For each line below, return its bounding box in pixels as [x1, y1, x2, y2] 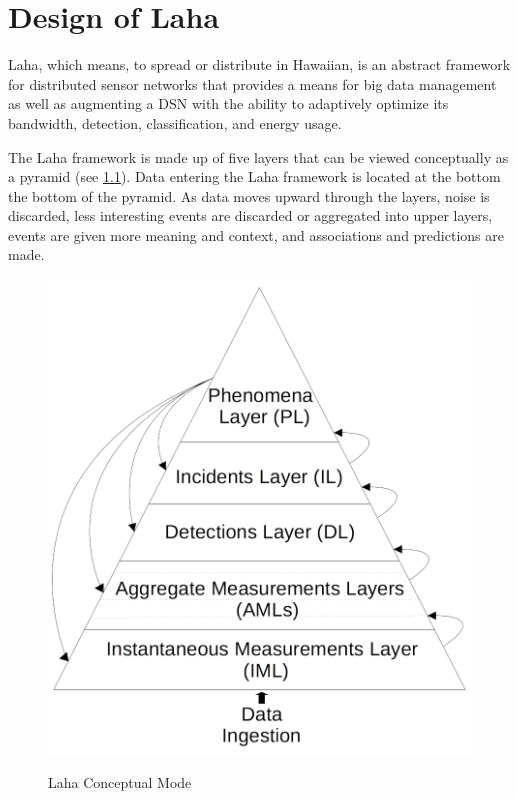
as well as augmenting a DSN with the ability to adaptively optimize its [8, 93, 449, 114]
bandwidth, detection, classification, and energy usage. [8, 112, 342, 133]
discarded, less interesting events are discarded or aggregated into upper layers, [8, 205, 493, 226]
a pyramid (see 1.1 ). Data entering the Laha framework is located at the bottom [8, 166, 501, 187]
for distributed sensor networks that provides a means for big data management [8, 73, 497, 94]
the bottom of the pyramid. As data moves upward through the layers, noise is [8, 185, 490, 206]
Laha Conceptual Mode [48, 771, 192, 792]
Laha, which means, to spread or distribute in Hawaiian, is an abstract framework [8, 54, 511, 75]
